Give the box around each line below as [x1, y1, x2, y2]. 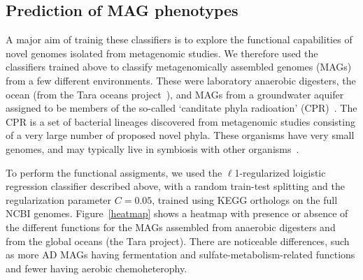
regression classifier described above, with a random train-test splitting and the [6, 179, 345, 193]
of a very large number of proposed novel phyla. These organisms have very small [6, 128, 355, 142]
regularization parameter [6, 192, 112, 207]
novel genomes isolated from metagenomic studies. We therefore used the [6, 45, 318, 60]
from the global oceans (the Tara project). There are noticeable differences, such [6, 233, 350, 248]
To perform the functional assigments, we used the [6, 165, 222, 179]
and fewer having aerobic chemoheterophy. [6, 260, 187, 275]
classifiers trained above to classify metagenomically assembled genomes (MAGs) [6, 59, 352, 74]
